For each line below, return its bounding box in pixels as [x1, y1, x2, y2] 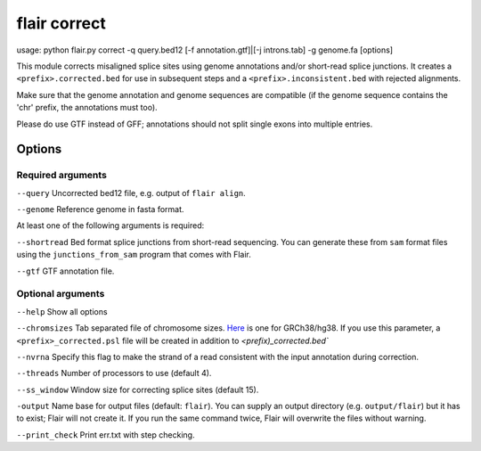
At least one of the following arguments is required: [16, 220, 205, 231]
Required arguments [16, 169, 107, 182]
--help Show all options [16, 306, 108, 316]
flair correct [16, 13, 106, 33]
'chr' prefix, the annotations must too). [16, 102, 158, 113]
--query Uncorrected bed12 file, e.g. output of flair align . [16, 187, 247, 198]
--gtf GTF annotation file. [16, 266, 115, 276]
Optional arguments [16, 288, 105, 300]
